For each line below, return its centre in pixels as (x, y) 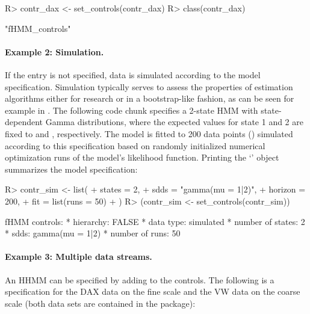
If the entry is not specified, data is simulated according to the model (133, 74)
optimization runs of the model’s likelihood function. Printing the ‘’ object (142, 157)
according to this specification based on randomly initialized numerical (135, 145)
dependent (24, 122)
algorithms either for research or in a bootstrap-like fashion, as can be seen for (150, 98)
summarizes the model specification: (71, 169)
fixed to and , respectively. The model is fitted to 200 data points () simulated (149, 133)
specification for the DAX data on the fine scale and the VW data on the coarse (153, 291)
